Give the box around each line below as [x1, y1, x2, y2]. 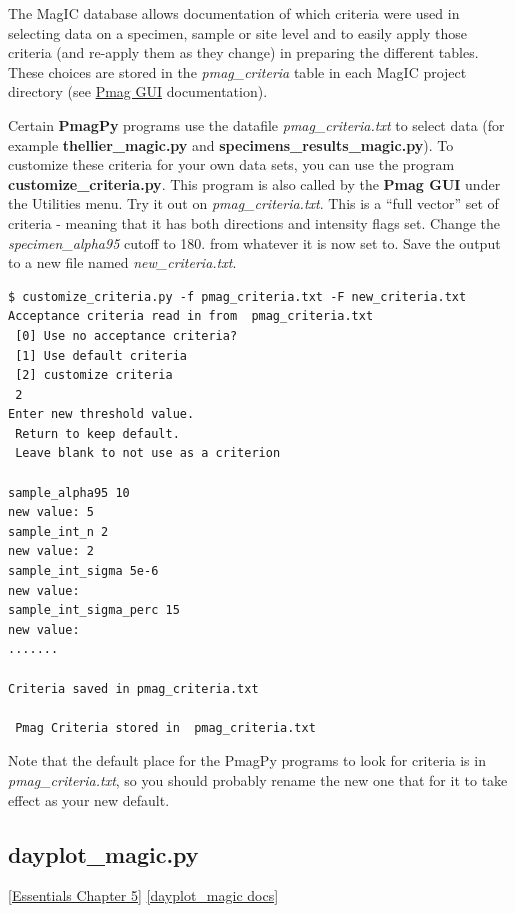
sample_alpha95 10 [8, 485, 130, 500]
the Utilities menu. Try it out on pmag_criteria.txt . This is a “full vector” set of [8, 193, 499, 214]
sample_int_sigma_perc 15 [8, 603, 180, 618]
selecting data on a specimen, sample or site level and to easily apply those [8, 22, 467, 43]
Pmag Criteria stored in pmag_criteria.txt [15, 720, 316, 735]
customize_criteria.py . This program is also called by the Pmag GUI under [8, 173, 501, 194]
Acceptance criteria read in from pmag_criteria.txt [8, 309, 374, 324]
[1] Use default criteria [15, 348, 187, 363]
